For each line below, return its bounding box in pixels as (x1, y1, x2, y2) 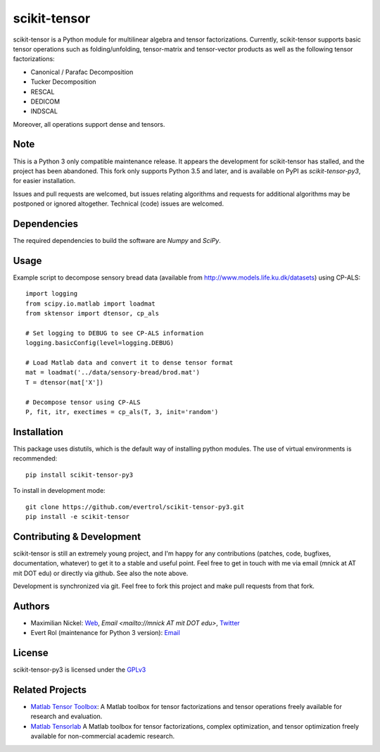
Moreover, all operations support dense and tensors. (13, 120, 165, 128)
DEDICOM (30, 97, 60, 106)
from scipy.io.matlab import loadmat (25, 299, 156, 308)
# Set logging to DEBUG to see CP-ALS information (25, 329, 204, 337)
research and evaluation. (30, 712, 103, 721)
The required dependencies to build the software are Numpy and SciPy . (13, 237, 221, 245)
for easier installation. (13, 177, 76, 185)
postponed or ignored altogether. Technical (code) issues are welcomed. (13, 199, 224, 208)
